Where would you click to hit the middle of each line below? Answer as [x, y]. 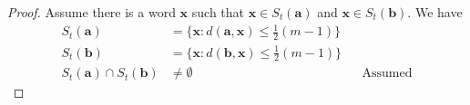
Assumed [387, 74]
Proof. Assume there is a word [92, 12]
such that [218, 12]
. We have [435, 12]
